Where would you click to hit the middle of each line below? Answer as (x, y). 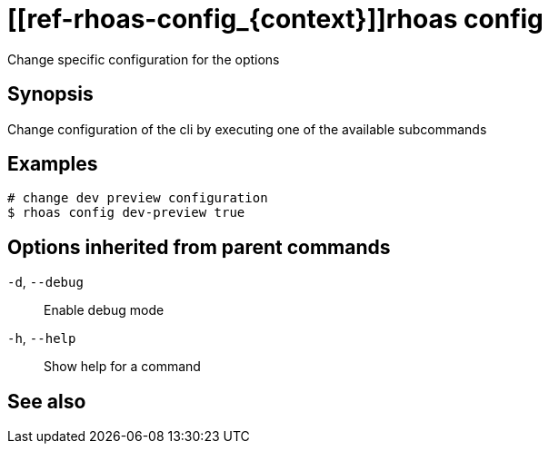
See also (47, 401)
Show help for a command (122, 367)
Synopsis (50, 94)
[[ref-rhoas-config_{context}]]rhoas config (275, 19)
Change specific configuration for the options (144, 59)
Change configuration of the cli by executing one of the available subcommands (247, 129)
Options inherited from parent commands (199, 247)
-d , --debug (45, 282)
